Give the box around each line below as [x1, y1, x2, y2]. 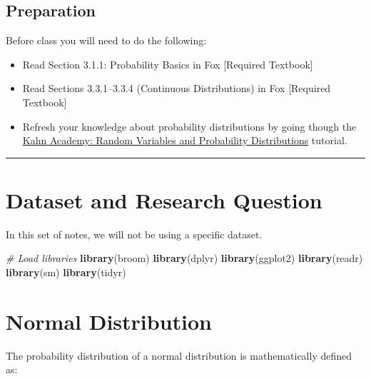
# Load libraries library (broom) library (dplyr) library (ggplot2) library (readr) [6, 251, 363, 266]
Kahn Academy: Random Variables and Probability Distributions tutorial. [22, 133, 347, 148]
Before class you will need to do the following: [6, 33, 207, 48]
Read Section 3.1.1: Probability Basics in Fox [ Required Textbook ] [22, 56, 313, 71]
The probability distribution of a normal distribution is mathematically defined [6, 348, 352, 363]
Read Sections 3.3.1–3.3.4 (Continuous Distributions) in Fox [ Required [22, 81, 331, 96]
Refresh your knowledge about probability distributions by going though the [22, 118, 357, 133]
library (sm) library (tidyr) [6, 265, 126, 280]
